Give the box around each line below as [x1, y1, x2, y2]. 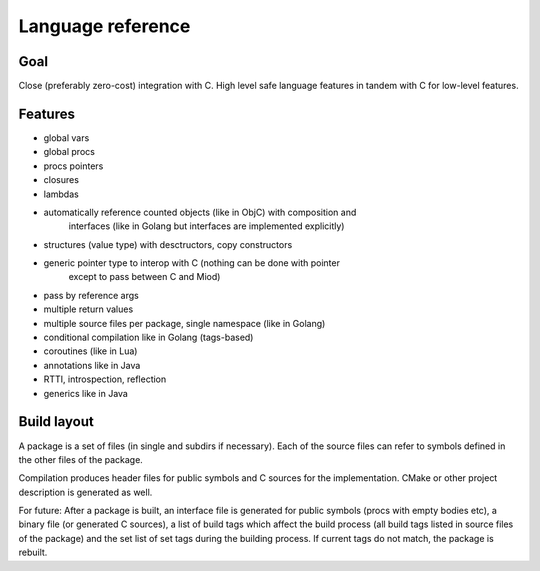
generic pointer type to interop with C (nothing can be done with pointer [43, 257, 340, 269]
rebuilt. [18, 546, 48, 559]
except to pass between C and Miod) [68, 271, 221, 283]
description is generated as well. [18, 486, 153, 498]
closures [43, 174, 80, 186]
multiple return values [43, 303, 134, 315]
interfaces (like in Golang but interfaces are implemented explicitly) [68, 220, 345, 232]
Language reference [18, 15, 191, 37]
